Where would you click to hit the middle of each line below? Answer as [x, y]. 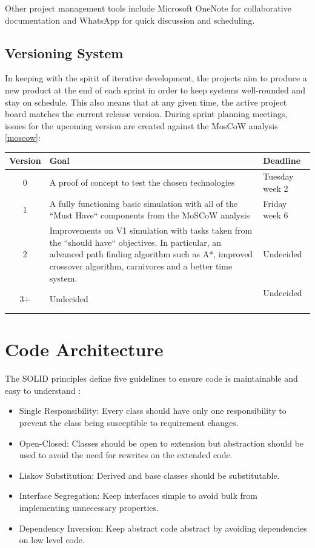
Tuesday [278, 176]
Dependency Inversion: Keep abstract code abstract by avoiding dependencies [163, 528]
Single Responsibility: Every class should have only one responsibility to [153, 411]
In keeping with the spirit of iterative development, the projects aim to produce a [156, 78]
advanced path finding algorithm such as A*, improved [151, 254]
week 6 [276, 215]
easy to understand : [43, 390]
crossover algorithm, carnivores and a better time [141, 266]
